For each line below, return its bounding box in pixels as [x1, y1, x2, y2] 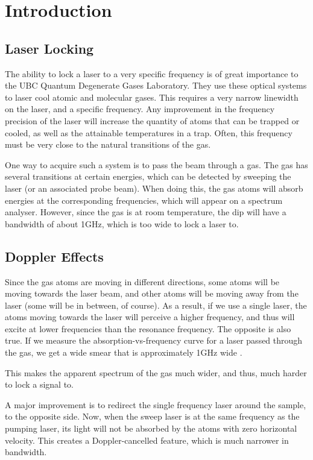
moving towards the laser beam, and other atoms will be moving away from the [5, 287, 299, 300]
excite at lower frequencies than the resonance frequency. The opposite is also [5, 322, 291, 335]
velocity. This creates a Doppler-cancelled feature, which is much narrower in [5, 433, 289, 446]
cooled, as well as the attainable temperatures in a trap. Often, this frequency [5, 126, 292, 139]
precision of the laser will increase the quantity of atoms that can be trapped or [5, 114, 300, 127]
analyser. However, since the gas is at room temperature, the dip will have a [5, 206, 286, 218]
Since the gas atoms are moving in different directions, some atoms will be [5, 275, 280, 288]
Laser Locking [5, 39, 94, 57]
